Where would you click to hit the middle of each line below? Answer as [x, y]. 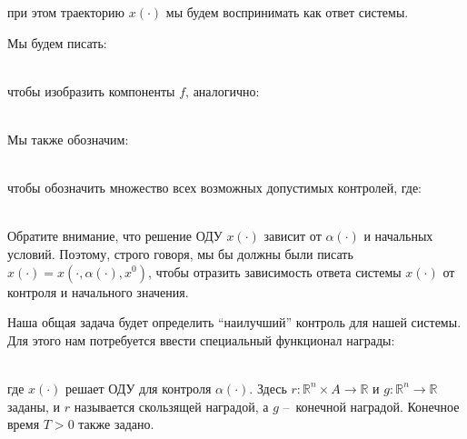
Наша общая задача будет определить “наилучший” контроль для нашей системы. [234, 322]
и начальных [398, 236]
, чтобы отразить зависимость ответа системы [274, 271]
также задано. [116, 424]
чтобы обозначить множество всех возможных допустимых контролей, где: [214, 188]
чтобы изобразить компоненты [91, 90]
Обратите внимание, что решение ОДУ [115, 236]
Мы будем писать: [57, 42]
